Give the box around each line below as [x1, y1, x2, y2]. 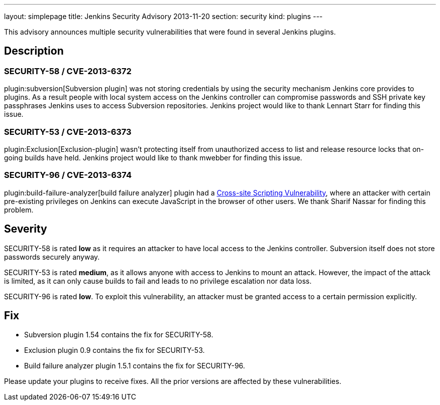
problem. [4, 205, 34, 214]
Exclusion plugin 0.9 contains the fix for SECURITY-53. [24, 346, 205, 355]
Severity [4, 223, 47, 236]
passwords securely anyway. [4, 252, 100, 261]
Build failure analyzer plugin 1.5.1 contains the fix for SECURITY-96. [24, 361, 245, 370]
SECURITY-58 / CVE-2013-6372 [4, 66, 132, 76]
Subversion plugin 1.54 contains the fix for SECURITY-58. [24, 330, 213, 339]
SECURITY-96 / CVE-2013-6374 [4, 170, 132, 180]
